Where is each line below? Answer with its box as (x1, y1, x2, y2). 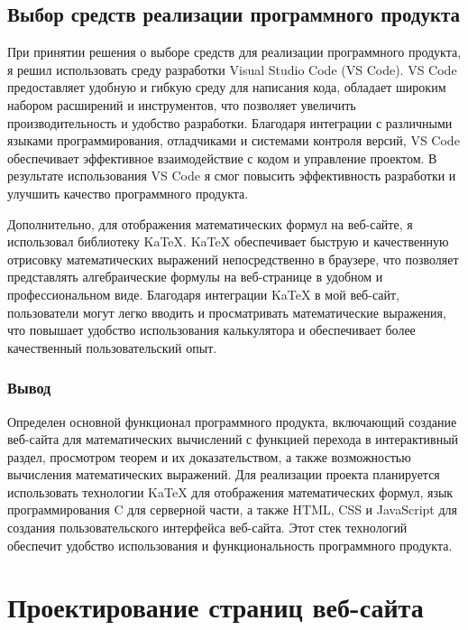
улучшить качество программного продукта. (7, 183, 249, 202)
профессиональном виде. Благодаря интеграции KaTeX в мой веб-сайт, (7, 284, 400, 303)
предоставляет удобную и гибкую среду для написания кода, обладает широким (7, 78, 446, 97)
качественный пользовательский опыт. (7, 338, 217, 357)
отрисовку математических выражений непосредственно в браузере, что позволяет (7, 249, 459, 268)
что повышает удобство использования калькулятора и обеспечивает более (7, 320, 416, 339)
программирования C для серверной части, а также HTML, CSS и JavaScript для (7, 500, 458, 519)
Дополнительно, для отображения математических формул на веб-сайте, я (7, 214, 413, 233)
